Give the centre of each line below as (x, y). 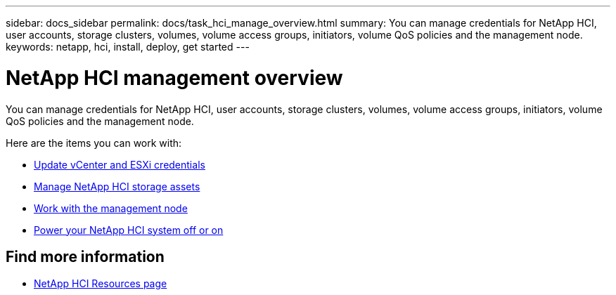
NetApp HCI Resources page (101, 284)
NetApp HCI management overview (174, 78)
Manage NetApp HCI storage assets (117, 186)
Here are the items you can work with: (94, 143)
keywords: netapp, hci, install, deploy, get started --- (128, 47)
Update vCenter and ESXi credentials (120, 164)
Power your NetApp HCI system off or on (129, 230)
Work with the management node (111, 208)
